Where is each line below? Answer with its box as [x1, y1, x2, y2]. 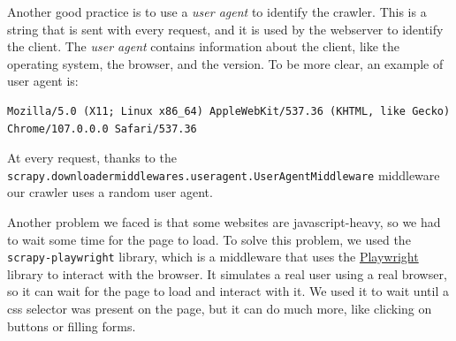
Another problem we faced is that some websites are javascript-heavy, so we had [7, 213, 441, 231]
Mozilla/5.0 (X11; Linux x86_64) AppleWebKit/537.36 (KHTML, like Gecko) [7, 104, 451, 117]
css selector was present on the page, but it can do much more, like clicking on [7, 299, 432, 318]
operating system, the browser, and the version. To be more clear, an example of [7, 54, 444, 72]
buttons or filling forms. [7, 316, 136, 335]
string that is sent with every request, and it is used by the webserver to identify [7, 19, 444, 38]
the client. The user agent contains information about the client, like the [7, 37, 400, 56]
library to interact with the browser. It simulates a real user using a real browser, [7, 264, 447, 283]
